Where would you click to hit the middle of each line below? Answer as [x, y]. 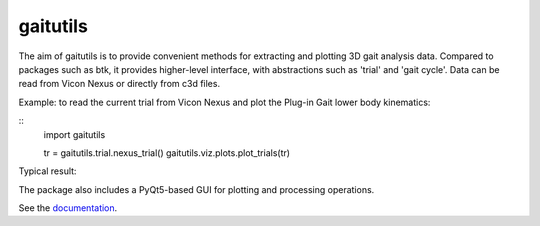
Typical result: [47, 171]
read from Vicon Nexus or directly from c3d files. [119, 84]
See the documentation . [68, 208]
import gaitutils [74, 134]
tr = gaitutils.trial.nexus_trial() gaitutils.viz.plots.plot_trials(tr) [166, 152]
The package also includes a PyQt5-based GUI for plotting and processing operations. [196, 189]
